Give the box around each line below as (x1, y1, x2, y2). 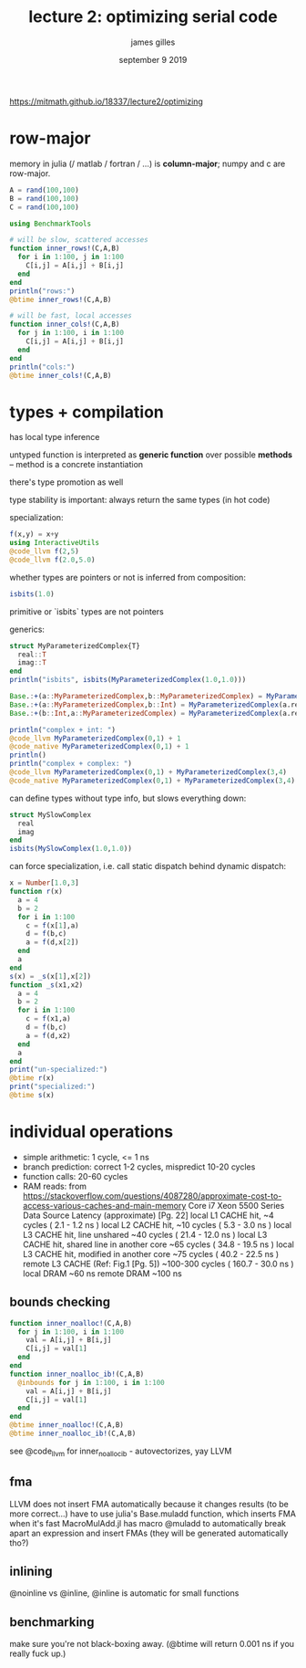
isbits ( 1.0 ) (9, 589, 55, 599)
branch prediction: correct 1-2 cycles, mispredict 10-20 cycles (22, 1161, 256, 1172)
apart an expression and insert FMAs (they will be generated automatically (9, 1527, 289, 1538)
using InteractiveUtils (9, 539, 100, 548)
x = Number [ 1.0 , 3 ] (9, 878, 79, 887)
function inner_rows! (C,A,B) (9, 244, 120, 253)
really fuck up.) (9, 1648, 66, 1659)
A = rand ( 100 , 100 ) (9, 185, 79, 194)
